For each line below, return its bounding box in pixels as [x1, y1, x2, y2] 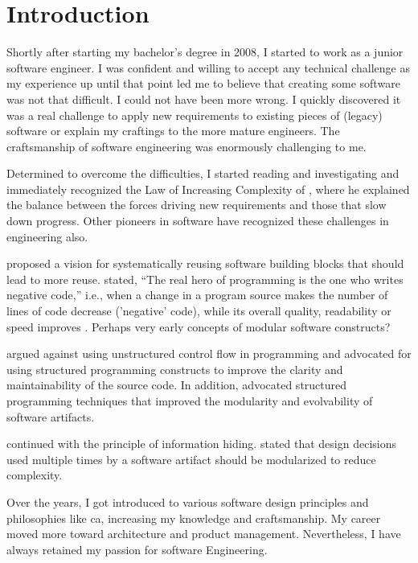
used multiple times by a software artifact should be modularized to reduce [6, 450, 376, 467]
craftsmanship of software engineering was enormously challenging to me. [6, 138, 367, 154]
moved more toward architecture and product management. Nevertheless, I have [6, 525, 401, 542]
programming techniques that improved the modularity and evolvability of [6, 392, 373, 409]
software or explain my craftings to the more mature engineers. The [6, 122, 340, 139]
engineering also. [6, 228, 88, 245]
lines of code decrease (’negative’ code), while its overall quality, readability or [6, 302, 391, 319]
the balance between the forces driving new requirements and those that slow [6, 196, 387, 213]
